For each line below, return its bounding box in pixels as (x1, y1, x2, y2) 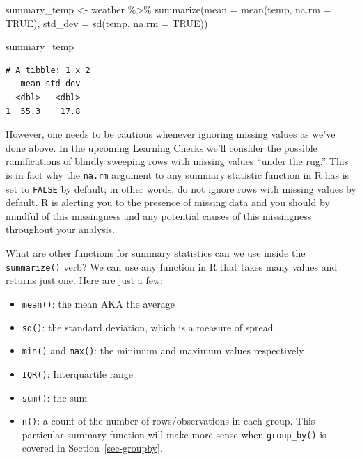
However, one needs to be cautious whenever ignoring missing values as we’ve (6, 127, 336, 141)
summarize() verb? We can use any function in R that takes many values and (6, 259, 338, 273)
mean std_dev (20, 79, 81, 89)
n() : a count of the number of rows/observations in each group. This (22, 413, 315, 428)
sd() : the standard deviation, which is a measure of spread (22, 319, 274, 334)
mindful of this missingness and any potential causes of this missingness (6, 208, 312, 223)
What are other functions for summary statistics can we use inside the (6, 246, 306, 260)
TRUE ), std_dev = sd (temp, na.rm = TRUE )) (6, 15, 208, 30)
